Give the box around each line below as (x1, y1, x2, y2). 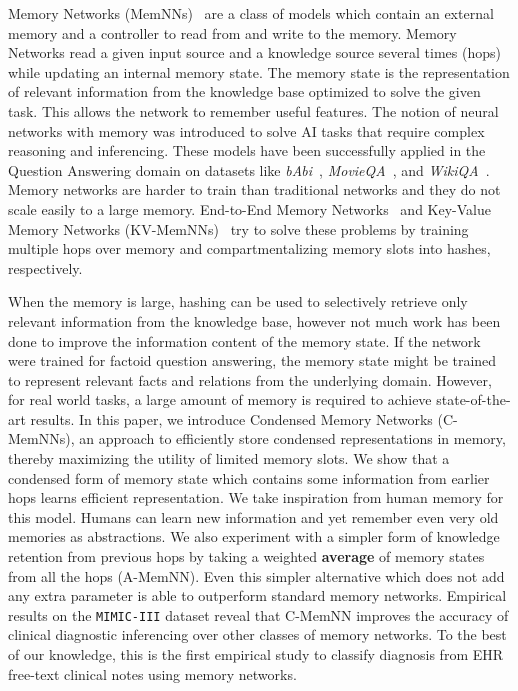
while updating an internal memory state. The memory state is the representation (8, 61, 510, 82)
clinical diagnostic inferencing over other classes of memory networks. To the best (8, 624, 507, 645)
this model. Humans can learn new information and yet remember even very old (8, 506, 499, 527)
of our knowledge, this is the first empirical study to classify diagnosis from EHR (8, 644, 504, 665)
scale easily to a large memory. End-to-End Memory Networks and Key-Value (8, 198, 491, 219)
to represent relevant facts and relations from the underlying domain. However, (8, 369, 492, 390)
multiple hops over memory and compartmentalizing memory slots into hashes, (8, 238, 491, 259)
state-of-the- (436, 389, 511, 410)
